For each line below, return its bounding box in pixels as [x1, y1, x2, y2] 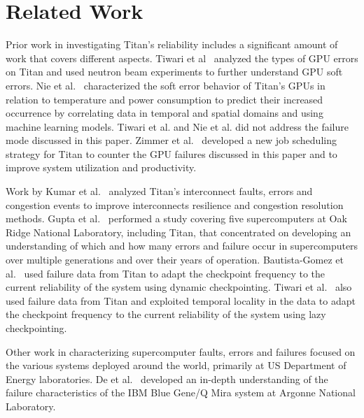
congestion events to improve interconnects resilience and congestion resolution [6, 197, 344, 212]
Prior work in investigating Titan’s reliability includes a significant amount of [6, 37, 338, 52]
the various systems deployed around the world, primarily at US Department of [6, 358, 346, 373]
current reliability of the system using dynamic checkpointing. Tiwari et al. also [6, 280, 352, 294]
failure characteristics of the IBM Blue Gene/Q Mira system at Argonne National [6, 385, 356, 400]
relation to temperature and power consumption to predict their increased [6, 92, 323, 106]
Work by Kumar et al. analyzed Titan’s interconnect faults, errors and [6, 184, 313, 199]
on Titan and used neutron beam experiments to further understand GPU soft [6, 64, 343, 79]
